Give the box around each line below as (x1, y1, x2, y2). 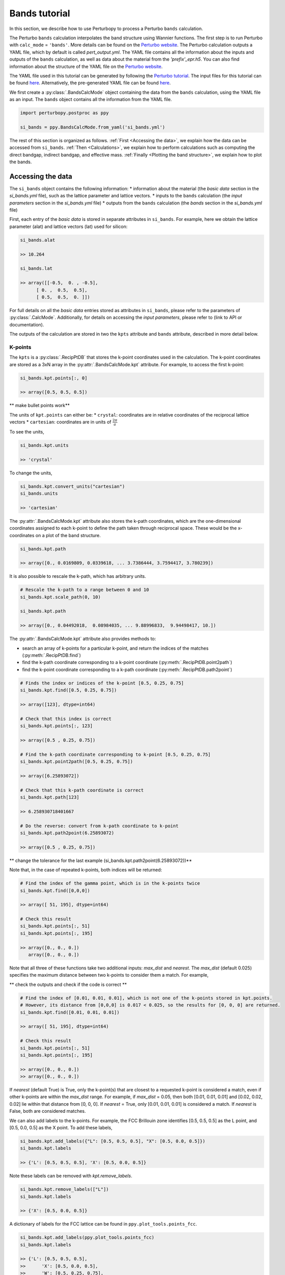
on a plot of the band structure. (35, 532, 101, 538)
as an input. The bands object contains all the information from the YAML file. (9, 96, 173, 103)
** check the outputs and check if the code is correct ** (9, 981, 127, 987)
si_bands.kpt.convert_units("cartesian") (20, 483, 125, 489)
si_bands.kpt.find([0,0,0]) (20, 887, 90, 894)
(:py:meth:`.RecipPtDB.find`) (22, 652, 81, 658)
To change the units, (9, 470, 53, 476)
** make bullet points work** (9, 402, 70, 409)
